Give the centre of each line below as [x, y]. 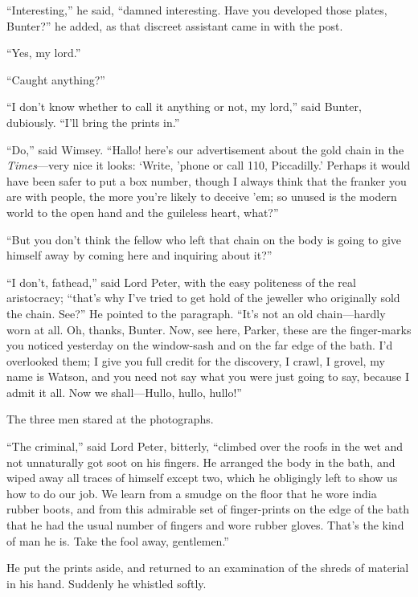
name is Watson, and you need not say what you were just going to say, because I [208, 376]
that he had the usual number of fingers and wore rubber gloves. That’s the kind [205, 525]
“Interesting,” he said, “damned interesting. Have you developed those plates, [197, 10]
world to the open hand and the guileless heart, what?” [143, 212]
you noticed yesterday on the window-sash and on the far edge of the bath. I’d [200, 345]
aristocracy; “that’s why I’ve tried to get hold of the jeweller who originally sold [203, 298]
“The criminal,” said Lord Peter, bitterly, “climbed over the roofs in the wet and [205, 446]
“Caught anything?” [56, 79]
